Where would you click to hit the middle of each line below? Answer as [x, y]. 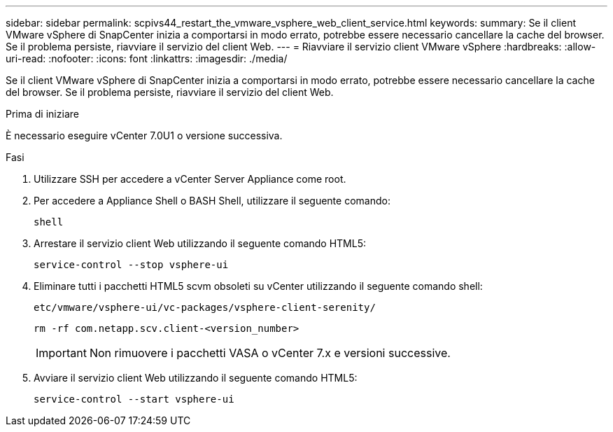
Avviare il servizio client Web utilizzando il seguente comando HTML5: [196, 378]
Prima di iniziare [42, 114]
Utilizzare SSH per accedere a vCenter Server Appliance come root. [190, 179]
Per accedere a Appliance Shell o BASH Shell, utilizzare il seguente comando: [212, 201]
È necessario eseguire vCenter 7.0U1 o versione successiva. [144, 135]
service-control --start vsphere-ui [134, 399]
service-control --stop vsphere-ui [131, 265]
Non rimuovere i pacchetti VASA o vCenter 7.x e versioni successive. [270, 353]
